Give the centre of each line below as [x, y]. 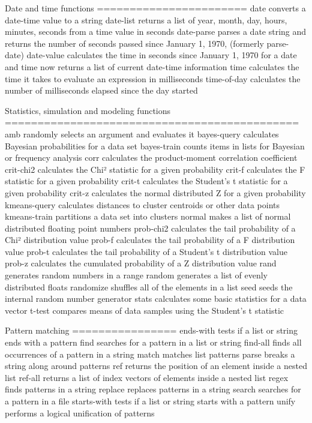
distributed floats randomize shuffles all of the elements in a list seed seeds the [149, 286]
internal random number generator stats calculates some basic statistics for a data [156, 298]
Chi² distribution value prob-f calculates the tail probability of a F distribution [150, 240]
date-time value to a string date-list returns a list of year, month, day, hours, [146, 19]
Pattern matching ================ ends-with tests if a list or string [151, 330]
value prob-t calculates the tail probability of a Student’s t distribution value [146, 251]
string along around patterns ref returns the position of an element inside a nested [156, 366]
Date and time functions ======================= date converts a [155, 8]
